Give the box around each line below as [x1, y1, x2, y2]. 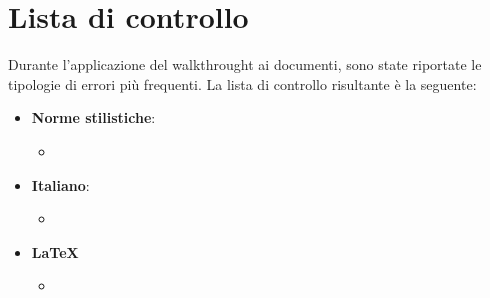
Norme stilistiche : [31, 107, 156, 128]
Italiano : [31, 174, 90, 195]
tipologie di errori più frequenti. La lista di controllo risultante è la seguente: [8, 73, 477, 94]
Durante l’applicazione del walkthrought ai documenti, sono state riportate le [8, 54, 482, 75]
